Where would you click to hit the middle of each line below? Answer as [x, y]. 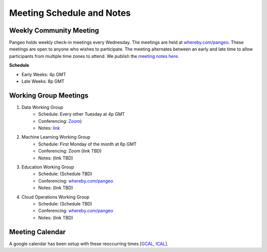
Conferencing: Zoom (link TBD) [70, 151]
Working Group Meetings [49, 95]
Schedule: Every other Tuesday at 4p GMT [82, 114]
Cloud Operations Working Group [55, 197]
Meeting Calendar [38, 232]
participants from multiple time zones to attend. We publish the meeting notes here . [94, 56]
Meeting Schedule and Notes [70, 13]
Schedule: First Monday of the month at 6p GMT [88, 144]
